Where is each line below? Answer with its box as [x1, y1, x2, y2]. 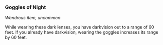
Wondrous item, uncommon [5, 15, 61, 21]
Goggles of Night [5, 4, 46, 11]
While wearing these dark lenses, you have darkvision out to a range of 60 [5, 24, 154, 30]
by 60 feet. [5, 34, 27, 40]
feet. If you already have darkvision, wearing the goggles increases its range [5, 30, 159, 35]
